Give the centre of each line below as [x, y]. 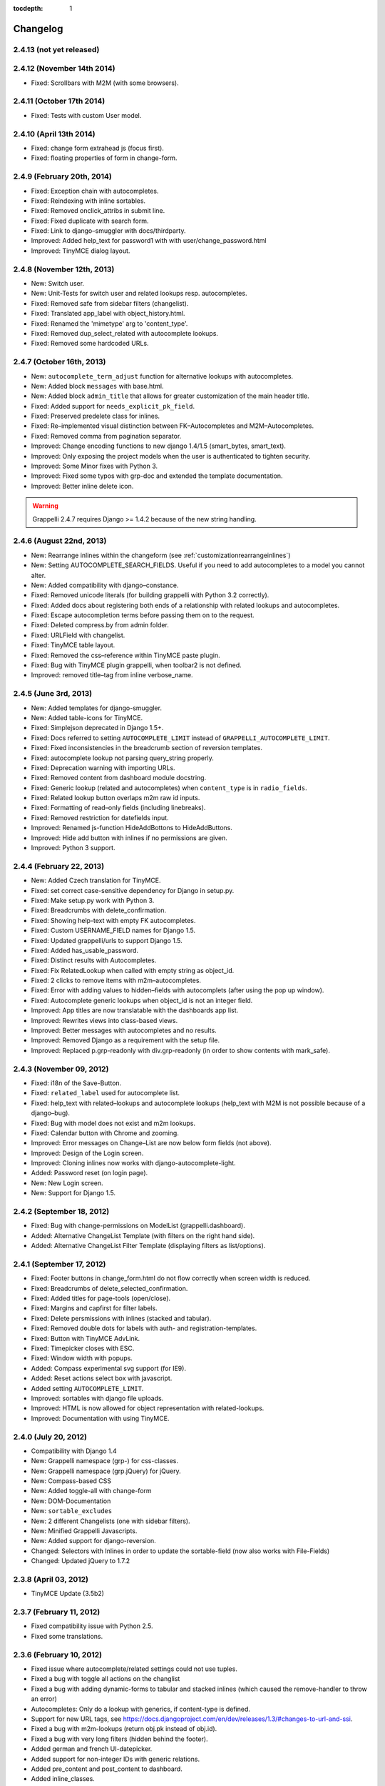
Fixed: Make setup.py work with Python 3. [93, 900]
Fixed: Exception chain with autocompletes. [95, 191]
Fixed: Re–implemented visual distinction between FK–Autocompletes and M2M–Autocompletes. [173, 426]
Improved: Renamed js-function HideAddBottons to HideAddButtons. [132, 828]
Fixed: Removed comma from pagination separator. [106, 436]
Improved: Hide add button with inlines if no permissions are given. [129, 838]
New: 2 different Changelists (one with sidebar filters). [111, 1521]
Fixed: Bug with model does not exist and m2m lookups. [113, 1123]
